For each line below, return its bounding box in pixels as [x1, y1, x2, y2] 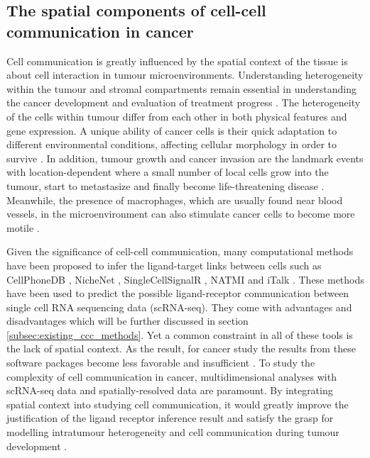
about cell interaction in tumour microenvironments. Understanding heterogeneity [6, 67, 364, 82]
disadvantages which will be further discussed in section [6, 313, 249, 328]
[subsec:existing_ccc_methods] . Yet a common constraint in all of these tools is [6, 327, 353, 342]
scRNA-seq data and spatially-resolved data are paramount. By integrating [6, 383, 333, 398]
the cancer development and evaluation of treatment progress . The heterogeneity [6, 95, 361, 110]
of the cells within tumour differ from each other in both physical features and [6, 108, 347, 123]
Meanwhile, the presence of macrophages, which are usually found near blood [6, 192, 343, 207]
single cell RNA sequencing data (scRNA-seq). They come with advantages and [6, 299, 352, 314]
